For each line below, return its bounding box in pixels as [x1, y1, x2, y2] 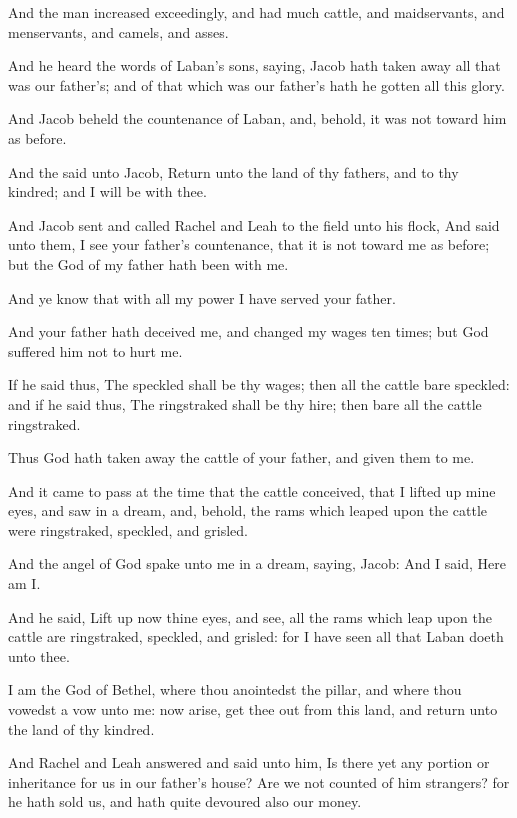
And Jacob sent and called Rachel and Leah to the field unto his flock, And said [8, 214, 500, 235]
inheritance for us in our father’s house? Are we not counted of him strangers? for [8, 771, 510, 792]
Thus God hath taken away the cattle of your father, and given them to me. [8, 447, 475, 468]
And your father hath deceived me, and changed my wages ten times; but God [8, 321, 489, 342]
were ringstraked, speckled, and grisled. [8, 519, 248, 540]
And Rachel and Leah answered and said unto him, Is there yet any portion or [8, 752, 490, 773]
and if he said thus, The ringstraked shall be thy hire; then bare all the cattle [8, 393, 482, 414]
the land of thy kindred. [8, 718, 155, 739]
